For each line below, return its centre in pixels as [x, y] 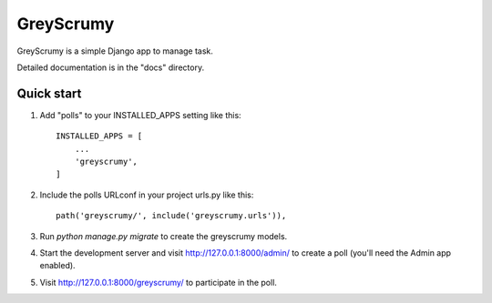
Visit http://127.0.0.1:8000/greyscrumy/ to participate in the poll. [159, 282]
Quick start [49, 93]
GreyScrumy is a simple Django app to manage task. [115, 51]
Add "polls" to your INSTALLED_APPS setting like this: [140, 115]
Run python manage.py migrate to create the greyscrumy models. [164, 236]
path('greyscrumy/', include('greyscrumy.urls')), [171, 216]
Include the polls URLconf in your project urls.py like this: [147, 195]
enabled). [58, 266]
